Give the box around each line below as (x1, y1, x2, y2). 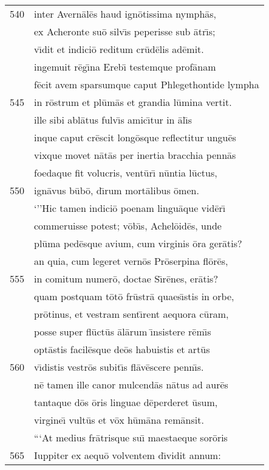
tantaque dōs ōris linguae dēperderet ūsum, (34, 395, 218, 409)
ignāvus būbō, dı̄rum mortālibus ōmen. (34, 183, 199, 197)
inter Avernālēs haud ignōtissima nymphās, (34, 7, 217, 21)
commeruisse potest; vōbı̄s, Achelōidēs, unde (34, 219, 222, 233)
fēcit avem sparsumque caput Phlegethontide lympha (34, 77, 259, 91)
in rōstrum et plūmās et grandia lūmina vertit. (34, 95, 232, 109)
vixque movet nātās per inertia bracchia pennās (34, 148, 236, 162)
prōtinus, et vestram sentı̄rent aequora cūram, (34, 307, 229, 321)
